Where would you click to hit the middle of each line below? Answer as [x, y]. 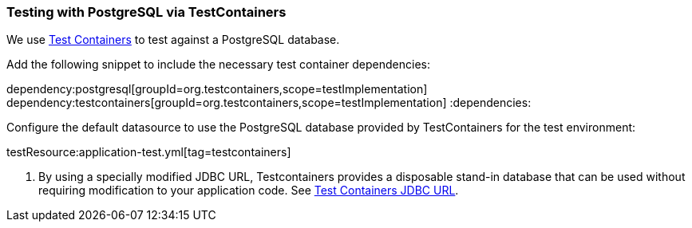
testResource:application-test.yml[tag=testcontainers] [149, 152]
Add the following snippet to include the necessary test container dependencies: [219, 65]
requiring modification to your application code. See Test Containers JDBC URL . [249, 191]
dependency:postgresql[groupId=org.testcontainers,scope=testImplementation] [217, 89]
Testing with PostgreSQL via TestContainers [146, 12]
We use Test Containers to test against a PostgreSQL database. [173, 40]
